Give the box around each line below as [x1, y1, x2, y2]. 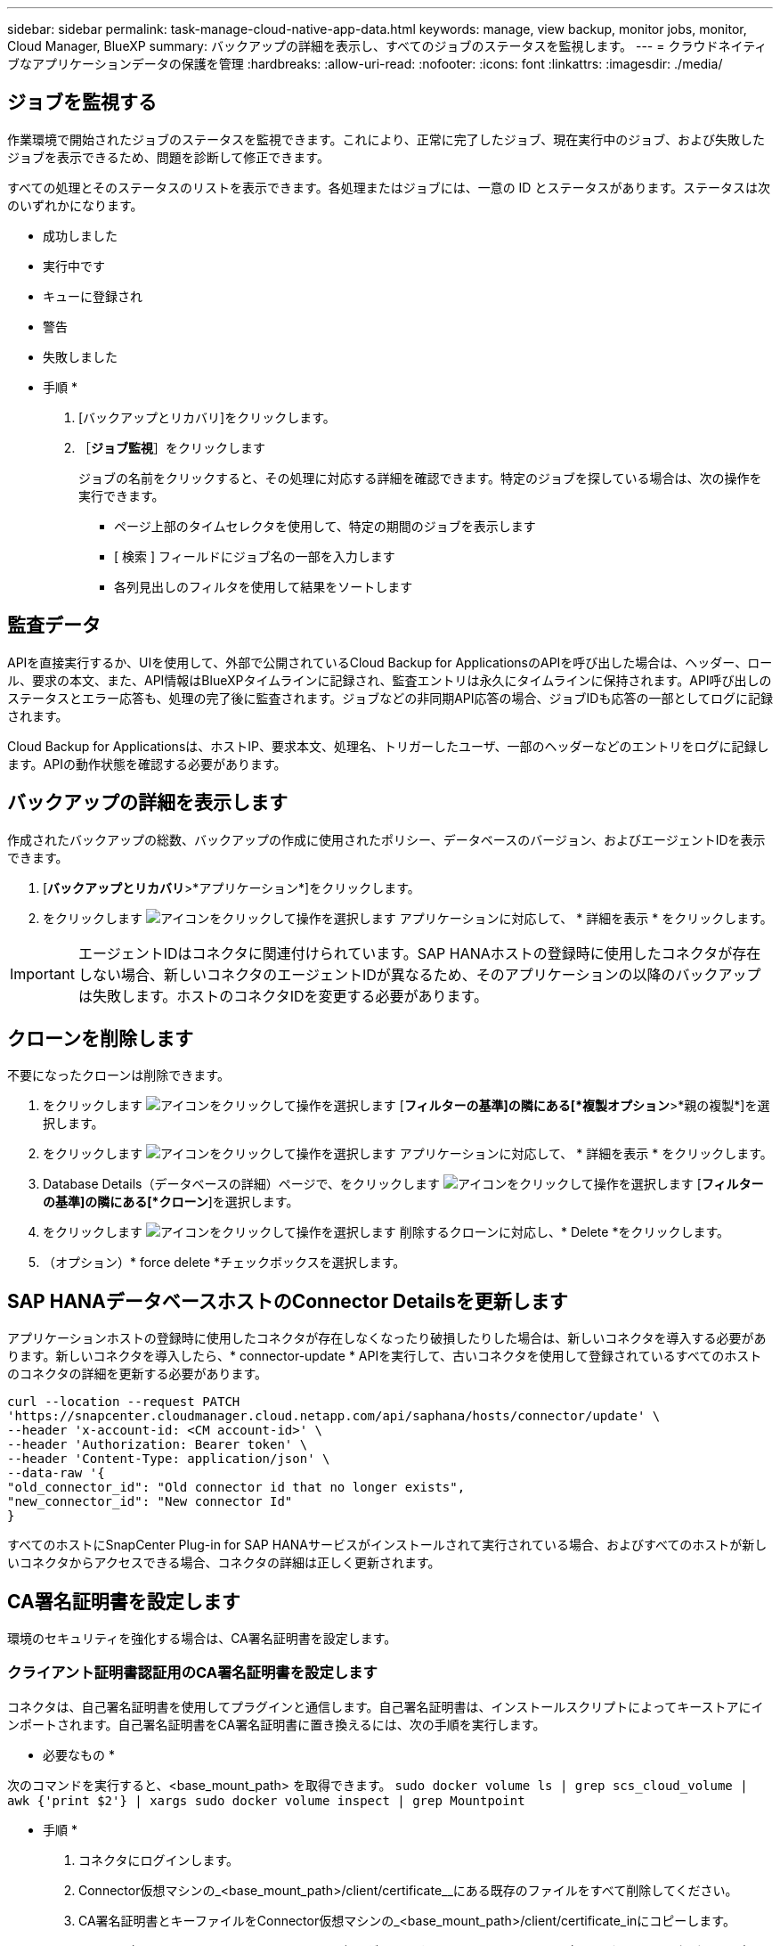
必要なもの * [43, 1746, 115, 1762]
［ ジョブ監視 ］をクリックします [78, 439, 265, 455]
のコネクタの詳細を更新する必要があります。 [7, 1366, 268, 1382]
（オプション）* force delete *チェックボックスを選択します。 [43, 1255, 406, 1271]
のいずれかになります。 [7, 197, 143, 213]
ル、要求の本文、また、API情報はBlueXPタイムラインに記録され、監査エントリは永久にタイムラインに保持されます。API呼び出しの [7, 672, 772, 688]
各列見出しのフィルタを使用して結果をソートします [114, 578, 413, 594]
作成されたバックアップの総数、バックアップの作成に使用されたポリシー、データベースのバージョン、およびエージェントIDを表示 [7, 831, 766, 847]
